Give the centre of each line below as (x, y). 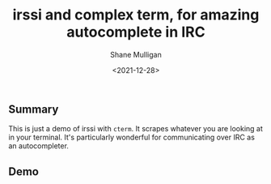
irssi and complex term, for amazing (136, 15)
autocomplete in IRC (136, 32)
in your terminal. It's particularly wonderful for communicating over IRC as (131, 137)
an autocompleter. (38, 146)
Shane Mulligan (136, 54)
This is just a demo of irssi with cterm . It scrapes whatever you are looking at (135, 129)
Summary (34, 109)
